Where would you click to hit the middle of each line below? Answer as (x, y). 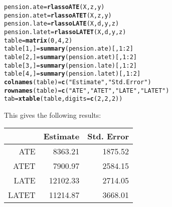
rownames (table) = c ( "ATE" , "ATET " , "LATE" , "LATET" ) (87, 90)
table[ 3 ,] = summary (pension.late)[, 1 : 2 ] (70, 65)
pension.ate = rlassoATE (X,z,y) (54, 7)
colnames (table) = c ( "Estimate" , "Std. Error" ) (78, 82)
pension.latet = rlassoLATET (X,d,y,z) (65, 32)
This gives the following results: (53, 115)
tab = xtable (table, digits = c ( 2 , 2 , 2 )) (63, 99)
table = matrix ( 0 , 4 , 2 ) (38, 40)
